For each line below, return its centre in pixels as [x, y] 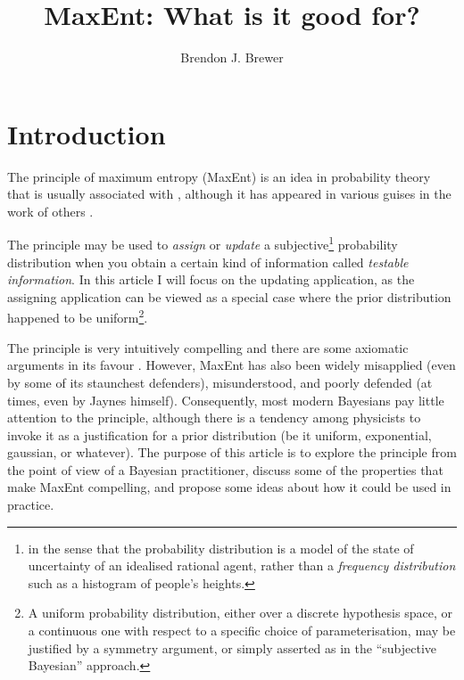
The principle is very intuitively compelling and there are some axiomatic [208, 347]
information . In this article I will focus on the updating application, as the [211, 279]
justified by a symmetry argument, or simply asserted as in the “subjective [232, 647]
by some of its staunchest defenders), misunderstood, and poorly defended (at [220, 382]
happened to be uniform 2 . [78, 316]
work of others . [50, 211]
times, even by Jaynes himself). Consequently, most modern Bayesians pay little [226, 400]
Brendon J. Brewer [232, 57]
